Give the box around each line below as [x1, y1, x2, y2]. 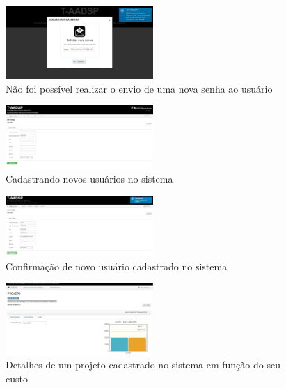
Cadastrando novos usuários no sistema [6, 171, 173, 186]
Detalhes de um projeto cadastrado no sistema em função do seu [6, 357, 280, 372]
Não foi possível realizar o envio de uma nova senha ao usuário [6, 81, 273, 95]
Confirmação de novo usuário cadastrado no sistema [6, 258, 228, 273]
